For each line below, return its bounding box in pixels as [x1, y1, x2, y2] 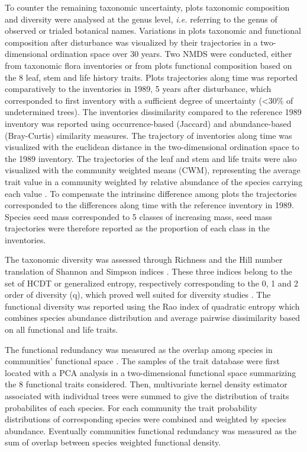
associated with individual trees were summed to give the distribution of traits [5, 390, 289, 402]
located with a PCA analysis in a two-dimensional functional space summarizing [5, 366, 296, 378]
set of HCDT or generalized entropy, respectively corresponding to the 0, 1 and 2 [5, 276, 299, 289]
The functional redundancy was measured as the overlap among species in [5, 343, 273, 355]
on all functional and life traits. [5, 323, 118, 336]
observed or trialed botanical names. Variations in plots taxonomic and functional [5, 24, 302, 37]
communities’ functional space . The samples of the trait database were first [5, 355, 280, 367]
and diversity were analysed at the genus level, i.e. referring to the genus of [5, 12, 277, 25]
